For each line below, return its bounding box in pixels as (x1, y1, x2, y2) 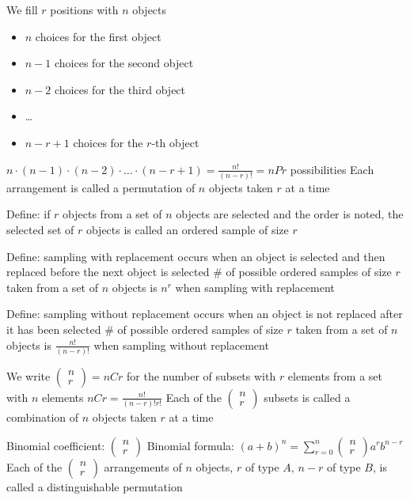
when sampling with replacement (175, 278, 335, 295)
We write (6, 367, 51, 384)
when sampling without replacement (93, 336, 269, 353)
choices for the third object (54, 81, 186, 97)
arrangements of (104, 458, 182, 475)
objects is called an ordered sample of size (85, 222, 289, 238)
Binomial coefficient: (6, 437, 105, 453)
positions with (50, 2, 119, 17)
